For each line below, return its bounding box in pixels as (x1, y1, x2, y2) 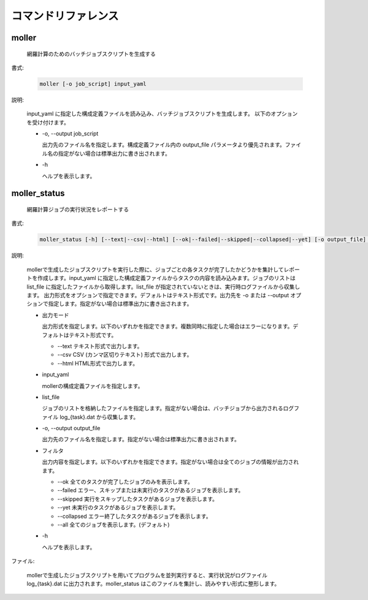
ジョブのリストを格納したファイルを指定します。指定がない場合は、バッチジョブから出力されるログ (42, 404, 294, 412)
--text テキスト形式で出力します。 (57, 342, 143, 349)
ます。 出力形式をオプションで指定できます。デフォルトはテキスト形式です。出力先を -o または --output (26, 291, 289, 298)
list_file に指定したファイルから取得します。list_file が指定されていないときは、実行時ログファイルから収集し (26, 283, 301, 291)
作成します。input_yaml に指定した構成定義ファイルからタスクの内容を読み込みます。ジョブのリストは (37, 275, 296, 282)
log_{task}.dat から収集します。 (59, 413, 139, 420)
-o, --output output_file (42, 425, 101, 432)
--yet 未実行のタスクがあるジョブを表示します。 (57, 504, 179, 511)
